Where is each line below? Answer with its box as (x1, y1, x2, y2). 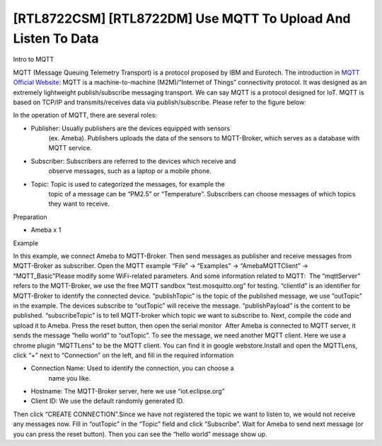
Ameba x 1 (30, 225, 62, 234)
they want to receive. (48, 199, 110, 208)
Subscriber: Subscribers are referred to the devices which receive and (30, 157, 236, 165)
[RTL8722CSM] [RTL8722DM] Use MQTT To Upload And (13, 11, 351, 26)
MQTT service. (48, 144, 92, 152)
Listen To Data (13, 30, 99, 46)
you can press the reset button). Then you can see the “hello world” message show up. (13, 430, 268, 438)
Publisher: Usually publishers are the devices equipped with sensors (30, 124, 231, 133)
